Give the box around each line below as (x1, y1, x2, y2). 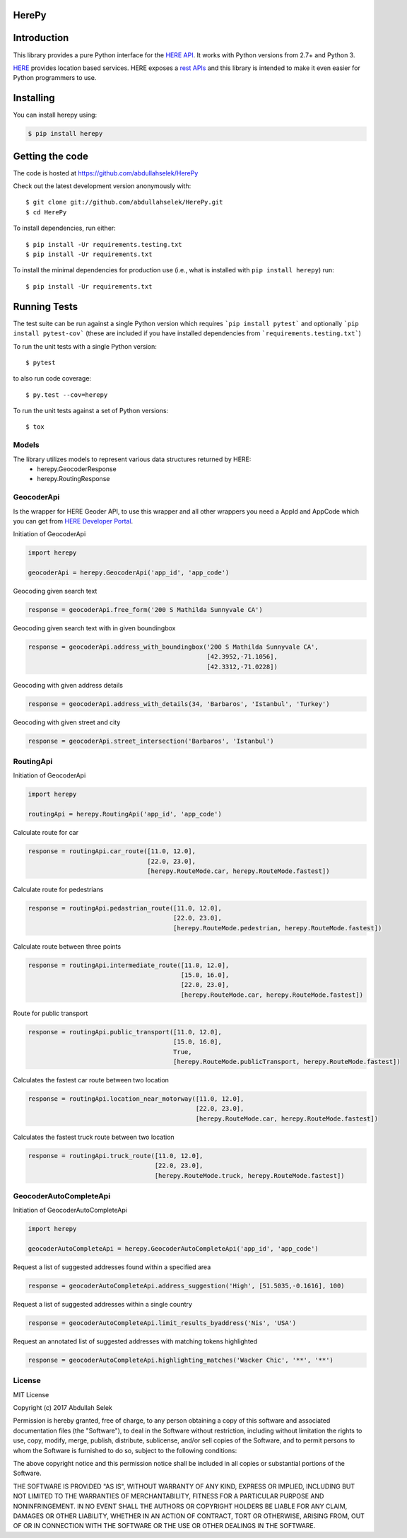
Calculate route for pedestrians (13, 885, 104, 894)
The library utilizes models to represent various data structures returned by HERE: (13, 455, 252, 463)
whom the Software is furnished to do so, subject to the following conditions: (13, 1446, 237, 1455)
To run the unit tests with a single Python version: (13, 342, 157, 350)
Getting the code (13, 150, 88, 162)
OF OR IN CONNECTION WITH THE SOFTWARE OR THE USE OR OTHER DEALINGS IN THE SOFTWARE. (13, 1522, 316, 1530)
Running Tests (13, 301, 78, 313)
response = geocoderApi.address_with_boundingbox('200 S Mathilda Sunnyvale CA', (28, 643, 319, 651)
